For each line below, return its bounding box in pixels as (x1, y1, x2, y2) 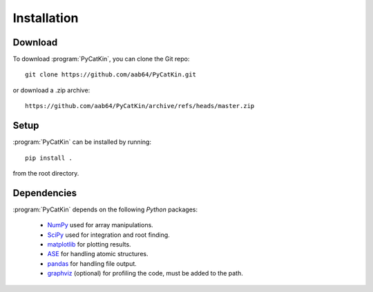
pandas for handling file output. (47, 259, 137, 268)
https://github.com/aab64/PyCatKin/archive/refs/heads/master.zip (25, 102, 255, 110)
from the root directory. (12, 169, 79, 177)
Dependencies (12, 187, 77, 199)
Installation (12, 10, 79, 25)
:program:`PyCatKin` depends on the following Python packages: (12, 205, 198, 213)
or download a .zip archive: (12, 86, 90, 94)
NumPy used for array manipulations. (47, 221, 153, 229)
